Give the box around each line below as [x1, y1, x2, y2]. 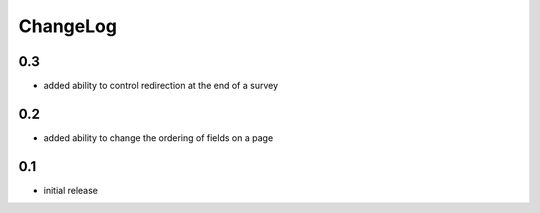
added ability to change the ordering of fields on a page [43, 131, 274, 144]
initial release [43, 184, 99, 196]
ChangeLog [18, 15, 117, 37]
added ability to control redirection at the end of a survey [43, 80, 279, 92]
